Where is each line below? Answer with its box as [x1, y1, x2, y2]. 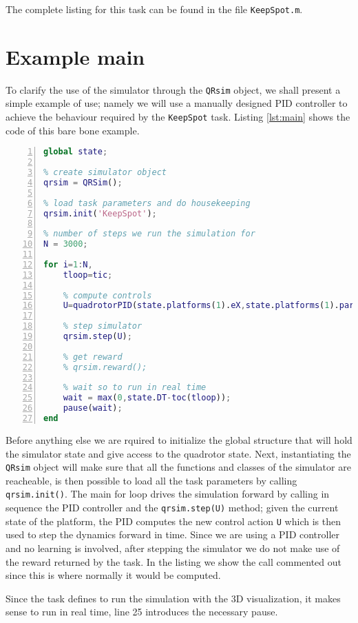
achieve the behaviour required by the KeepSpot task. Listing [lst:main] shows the [6, 110, 350, 124]
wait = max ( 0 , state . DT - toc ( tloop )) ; [63, 393, 231, 403]
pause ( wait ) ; [63, 403, 123, 413]
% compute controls [63, 290, 152, 300]
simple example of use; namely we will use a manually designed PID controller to [6, 96, 348, 110]
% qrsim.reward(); [63, 362, 147, 372]
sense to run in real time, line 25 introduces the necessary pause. [6, 604, 278, 619]
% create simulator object [43, 167, 167, 178]
